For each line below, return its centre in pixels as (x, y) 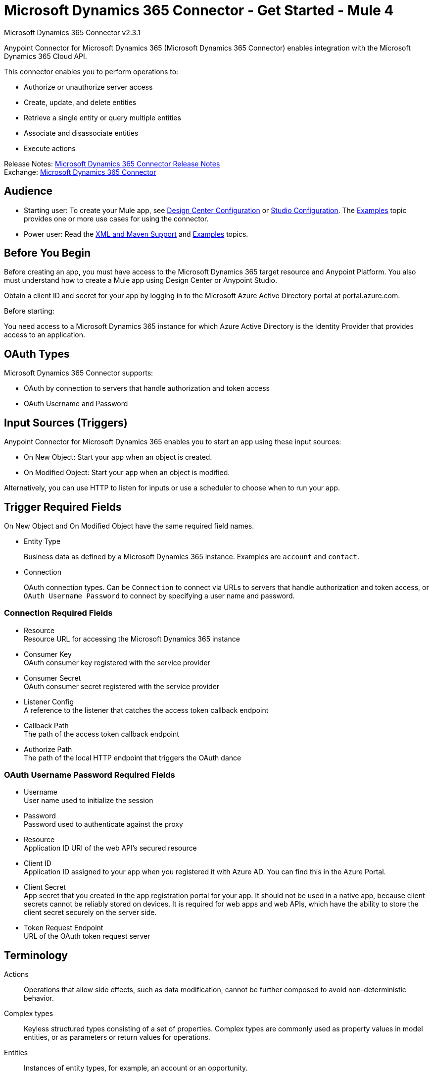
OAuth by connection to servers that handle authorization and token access (147, 388)
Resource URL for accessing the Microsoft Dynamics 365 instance (132, 639)
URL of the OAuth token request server (87, 936)
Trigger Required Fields (63, 507)
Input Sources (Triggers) (66, 423)
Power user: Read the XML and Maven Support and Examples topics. (136, 234)
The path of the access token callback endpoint (101, 734)
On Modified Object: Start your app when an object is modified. (127, 473)
